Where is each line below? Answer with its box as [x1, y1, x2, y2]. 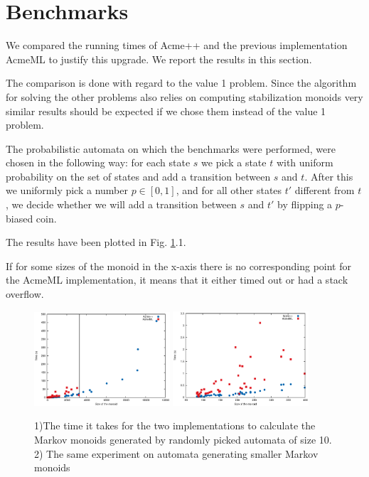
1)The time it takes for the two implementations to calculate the [34, 418, 316, 433]
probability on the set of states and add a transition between [6, 168, 271, 183]
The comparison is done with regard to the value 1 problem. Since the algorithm [6, 75, 357, 90]
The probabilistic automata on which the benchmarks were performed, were [6, 141, 336, 156]
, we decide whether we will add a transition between [6, 197, 237, 212]
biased [6, 210, 33, 225]
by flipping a [277, 197, 333, 212]
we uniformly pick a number [6, 183, 128, 198]
